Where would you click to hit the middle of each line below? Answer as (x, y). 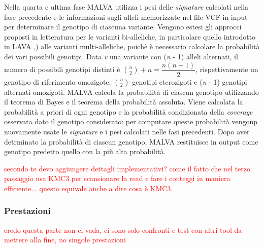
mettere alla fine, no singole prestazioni (65, 240)
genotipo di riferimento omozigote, (58, 81)
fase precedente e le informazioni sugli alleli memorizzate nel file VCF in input (126, 16)
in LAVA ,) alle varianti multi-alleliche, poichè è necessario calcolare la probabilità (132, 46)
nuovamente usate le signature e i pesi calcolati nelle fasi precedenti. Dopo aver (127, 131)
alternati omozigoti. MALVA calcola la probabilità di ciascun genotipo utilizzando (131, 92)
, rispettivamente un (227, 69)
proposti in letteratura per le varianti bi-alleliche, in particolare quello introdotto (130, 36)
